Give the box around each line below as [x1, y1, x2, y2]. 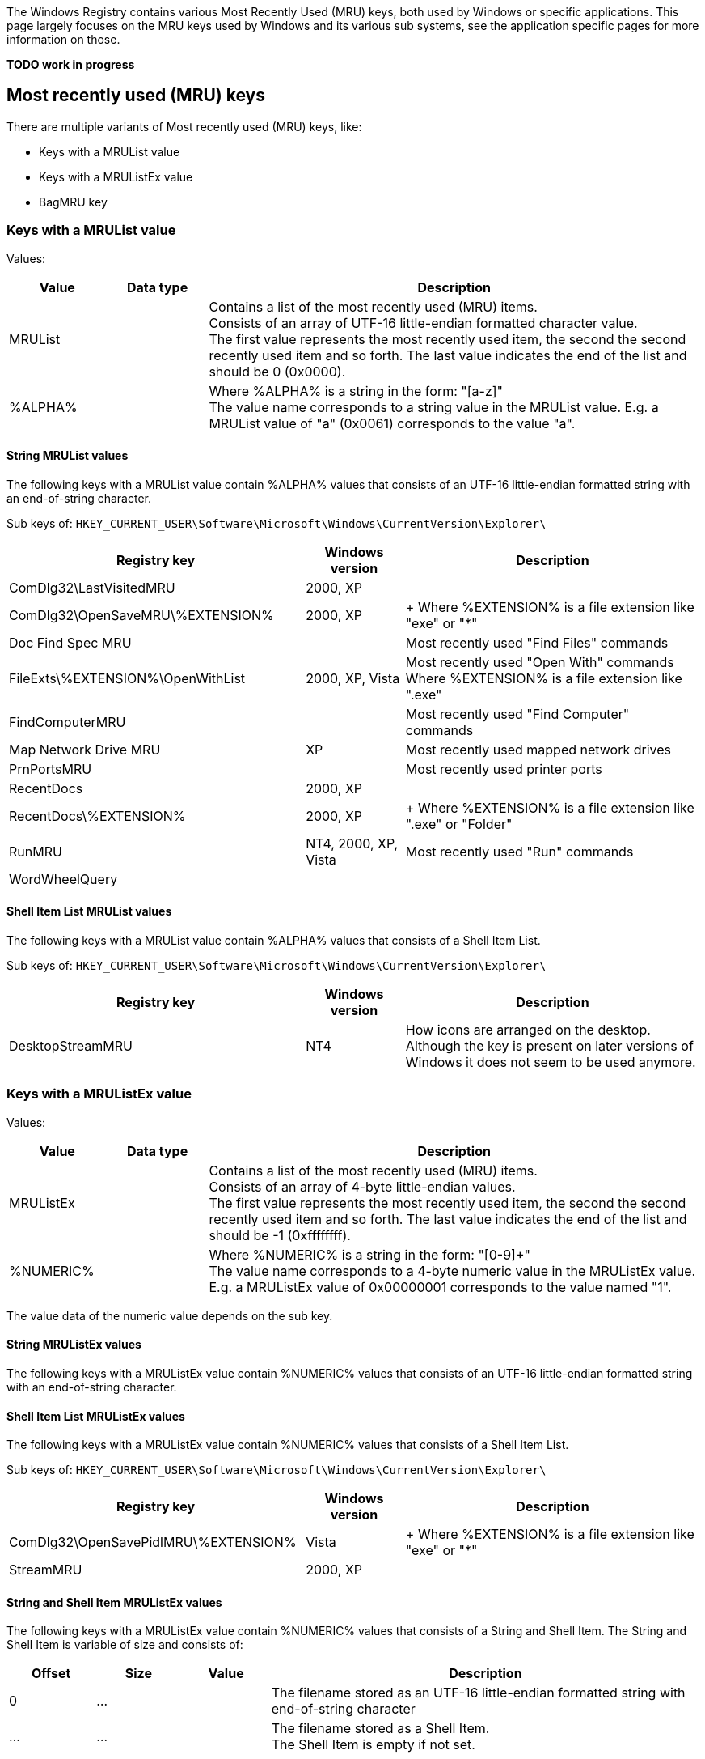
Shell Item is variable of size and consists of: [6, 1638, 243, 1652]
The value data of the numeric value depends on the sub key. [6, 1308, 333, 1323]
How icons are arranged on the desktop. [405, 1022, 651, 1039]
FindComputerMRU [9, 713, 126, 730]
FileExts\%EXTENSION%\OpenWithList [9, 669, 246, 686]
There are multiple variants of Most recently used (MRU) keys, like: [6, 119, 362, 134]
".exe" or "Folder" [405, 815, 513, 832]
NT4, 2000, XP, [306, 835, 399, 852]
